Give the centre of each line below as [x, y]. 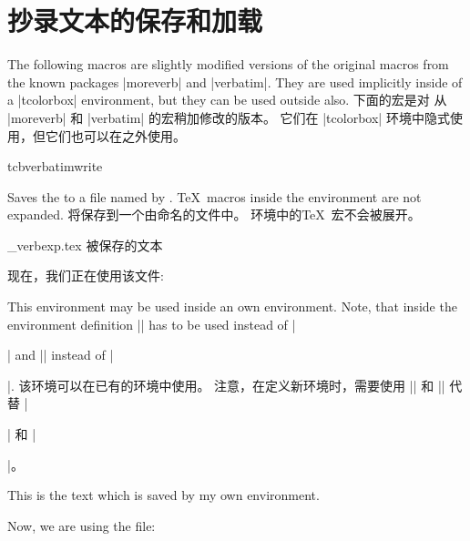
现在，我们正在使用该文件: [86, 276]
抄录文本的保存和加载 [135, 20]
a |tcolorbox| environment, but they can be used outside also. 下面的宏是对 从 [227, 100]
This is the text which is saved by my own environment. [163, 495]
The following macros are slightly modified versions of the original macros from [228, 64]
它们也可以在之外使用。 [115, 135]
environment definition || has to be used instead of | [152, 324]
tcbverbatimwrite [55, 166]
